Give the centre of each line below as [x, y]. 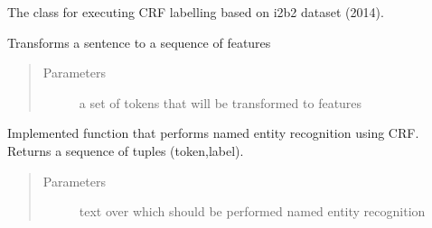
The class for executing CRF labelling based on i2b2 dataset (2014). [196, 12]
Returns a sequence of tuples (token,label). [126, 150]
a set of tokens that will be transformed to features [221, 102]
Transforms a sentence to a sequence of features [139, 42]
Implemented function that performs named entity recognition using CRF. [213, 133]
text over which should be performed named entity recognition [252, 211]
